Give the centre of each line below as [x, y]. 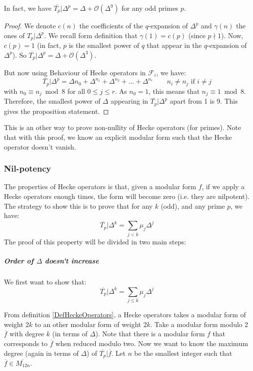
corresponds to [26, 343]
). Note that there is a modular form [150, 334]
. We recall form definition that [91, 35]
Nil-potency [28, 168]
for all [76, 91]
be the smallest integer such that [183, 353]
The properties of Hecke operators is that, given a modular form [100, 186]
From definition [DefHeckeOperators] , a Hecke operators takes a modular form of [125, 315]
